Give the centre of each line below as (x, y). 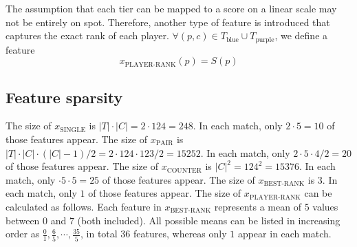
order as (23, 234)
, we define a (301, 35)
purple (265, 40)
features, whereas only (180, 234)
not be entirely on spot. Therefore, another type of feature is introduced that (168, 22)
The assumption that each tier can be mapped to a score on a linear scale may (171, 8)
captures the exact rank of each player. (87, 35)
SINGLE (73, 130)
